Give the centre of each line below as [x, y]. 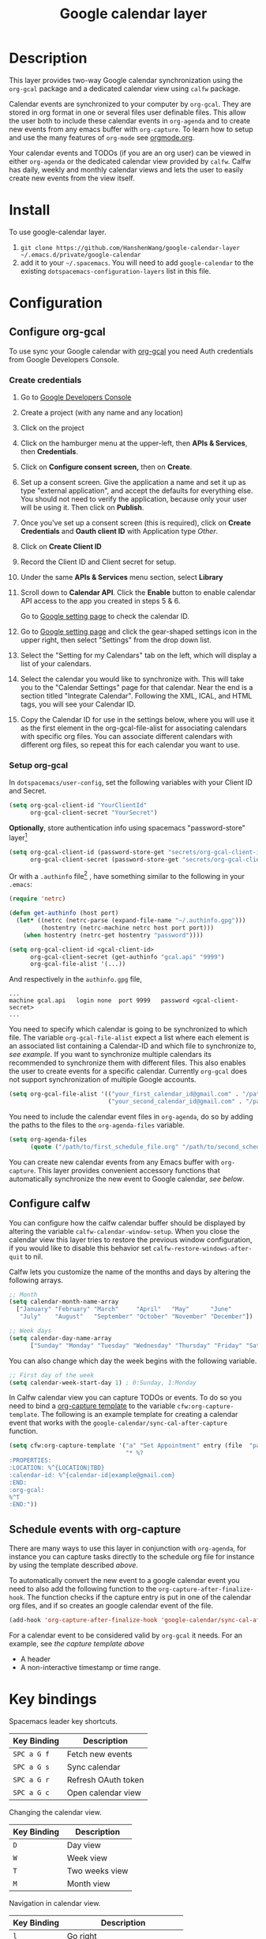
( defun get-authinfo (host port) [64, 913]
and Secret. [28, 791]
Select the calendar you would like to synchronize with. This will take [132, 679]
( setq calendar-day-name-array [60, 1338]
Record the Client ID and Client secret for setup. [98, 562]
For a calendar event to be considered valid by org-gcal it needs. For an [126, 1635]
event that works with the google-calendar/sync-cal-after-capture [118, 1423]
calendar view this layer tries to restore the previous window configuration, [131, 1240]
